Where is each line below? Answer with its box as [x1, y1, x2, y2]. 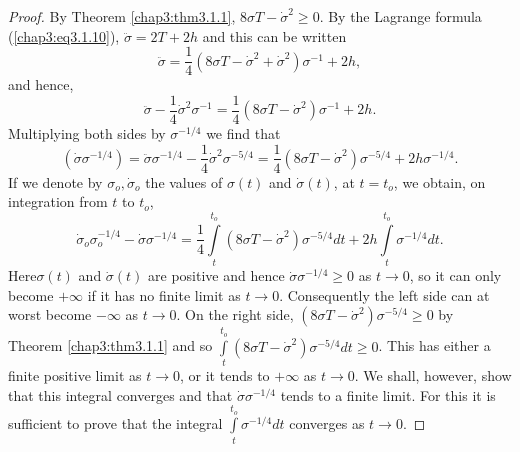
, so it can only [409, 265, 502, 286]
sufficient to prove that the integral [8, 413, 223, 434]
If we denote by [8, 171, 103, 192]
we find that [206, 122, 281, 143]
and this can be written [202, 25, 347, 46]
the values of [145, 171, 223, 192]
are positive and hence [148, 265, 285, 286]
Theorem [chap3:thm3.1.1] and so [8, 335, 213, 356]
